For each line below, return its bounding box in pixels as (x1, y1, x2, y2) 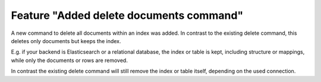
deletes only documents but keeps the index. (11, 37, 121, 44)
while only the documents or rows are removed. (11, 57, 128, 64)
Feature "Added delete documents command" (11, 9, 244, 22)
